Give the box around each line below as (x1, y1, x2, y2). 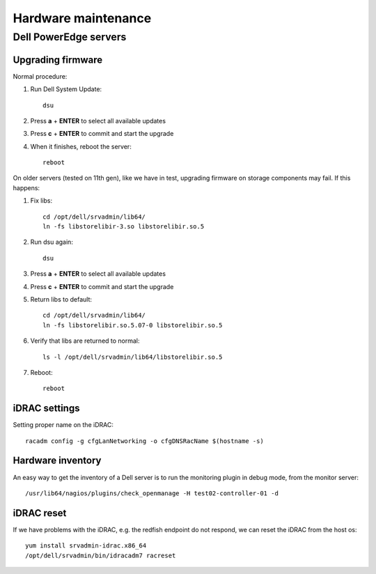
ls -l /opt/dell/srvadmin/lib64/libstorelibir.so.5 (42, 352, 223, 361)
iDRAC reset (13, 507, 67, 519)
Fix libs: (30, 196, 53, 205)
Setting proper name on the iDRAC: (13, 421, 114, 429)
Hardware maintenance (13, 10, 152, 26)
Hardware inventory (13, 455, 102, 467)
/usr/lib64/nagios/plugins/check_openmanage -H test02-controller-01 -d (25, 489, 279, 497)
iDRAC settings (13, 403, 80, 414)
